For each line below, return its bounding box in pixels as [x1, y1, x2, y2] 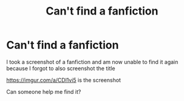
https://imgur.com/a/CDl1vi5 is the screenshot [6, 76, 121, 83]
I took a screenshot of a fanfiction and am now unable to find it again [6, 58, 179, 65]
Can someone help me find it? [6, 88, 81, 95]
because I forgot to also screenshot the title [6, 65, 115, 72]
